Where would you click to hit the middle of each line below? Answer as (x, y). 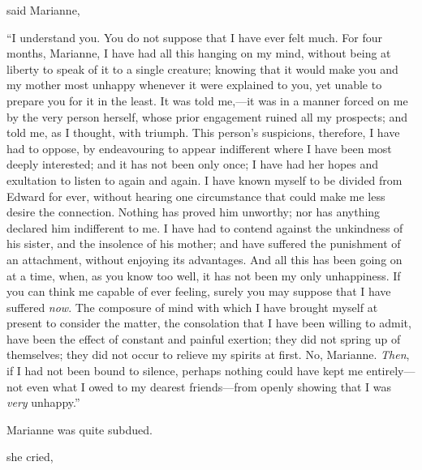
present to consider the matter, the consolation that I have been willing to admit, (209, 323)
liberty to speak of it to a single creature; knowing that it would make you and (202, 68)
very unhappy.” (43, 402)
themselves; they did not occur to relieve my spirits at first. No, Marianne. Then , (208, 355)
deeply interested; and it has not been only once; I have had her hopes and (193, 164)
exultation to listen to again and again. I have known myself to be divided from (205, 179)
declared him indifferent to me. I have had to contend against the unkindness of (205, 227)
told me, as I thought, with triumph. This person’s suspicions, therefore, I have (203, 132)
